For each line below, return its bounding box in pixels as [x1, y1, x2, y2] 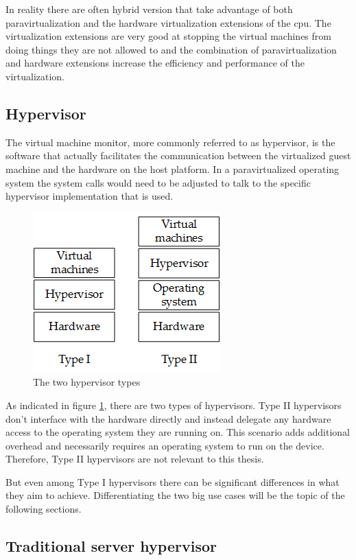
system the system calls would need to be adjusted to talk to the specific [5, 175, 311, 189]
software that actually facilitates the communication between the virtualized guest [5, 148, 351, 163]
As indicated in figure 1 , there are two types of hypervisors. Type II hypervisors [5, 397, 342, 412]
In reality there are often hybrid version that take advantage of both [5, 2, 293, 16]
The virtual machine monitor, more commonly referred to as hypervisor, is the [5, 135, 335, 149]
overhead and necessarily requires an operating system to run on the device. [5, 438, 324, 452]
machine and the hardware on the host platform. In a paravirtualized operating [5, 161, 340, 176]
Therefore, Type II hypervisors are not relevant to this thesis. [5, 452, 264, 466]
